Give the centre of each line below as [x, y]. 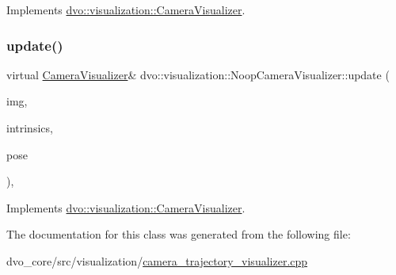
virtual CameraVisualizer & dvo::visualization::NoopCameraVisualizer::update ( [198, 74]
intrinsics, [30, 128]
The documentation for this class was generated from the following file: [179, 234]
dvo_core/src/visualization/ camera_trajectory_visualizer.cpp [157, 260]
